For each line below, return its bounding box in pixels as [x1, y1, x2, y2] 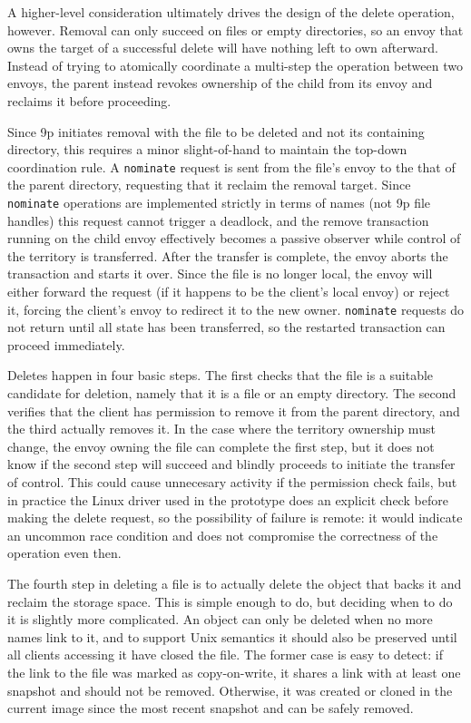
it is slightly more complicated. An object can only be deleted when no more [7, 610, 433, 629]
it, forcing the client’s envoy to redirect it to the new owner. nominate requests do [7, 299, 464, 318]
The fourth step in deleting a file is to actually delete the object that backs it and [7, 574, 462, 592]
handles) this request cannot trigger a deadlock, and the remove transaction [7, 210, 429, 230]
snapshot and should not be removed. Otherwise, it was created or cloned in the [7, 680, 453, 699]
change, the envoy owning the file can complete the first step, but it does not [7, 436, 435, 455]
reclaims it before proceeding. [7, 91, 172, 110]
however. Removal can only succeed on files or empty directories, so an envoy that [7, 20, 464, 39]
